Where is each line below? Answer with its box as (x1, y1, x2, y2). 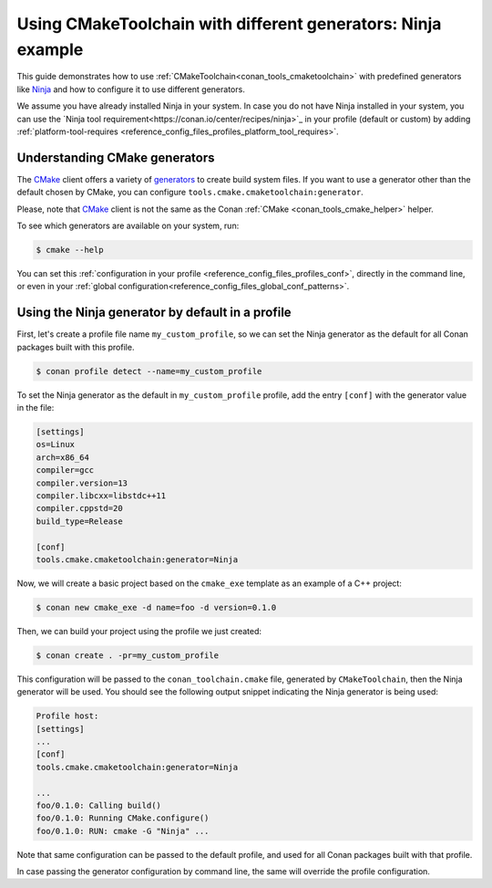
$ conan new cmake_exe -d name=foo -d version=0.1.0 (36, 602, 277, 612)
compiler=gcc (36, 465, 95, 475)
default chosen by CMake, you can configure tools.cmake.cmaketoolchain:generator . (16, 187, 364, 198)
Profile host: (36, 711, 99, 721)
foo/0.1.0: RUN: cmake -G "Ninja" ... (36, 826, 210, 836)
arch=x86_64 (36, 452, 90, 463)
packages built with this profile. (16, 341, 135, 352)
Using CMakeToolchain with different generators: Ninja (16, 14, 442, 34)
